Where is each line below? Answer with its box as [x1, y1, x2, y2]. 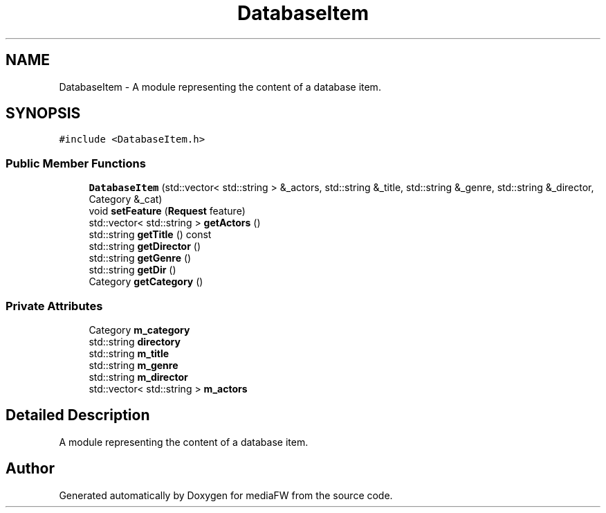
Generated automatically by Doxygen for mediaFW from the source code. [59, 489, 393, 501]
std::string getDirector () [89, 240, 201, 253]
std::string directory [89, 335, 181, 348]
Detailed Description [6, 406, 150, 424]
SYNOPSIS [6, 105, 81, 123]
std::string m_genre [89, 359, 178, 371]
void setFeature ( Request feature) [89, 205, 246, 217]
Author [6, 460, 55, 478]
